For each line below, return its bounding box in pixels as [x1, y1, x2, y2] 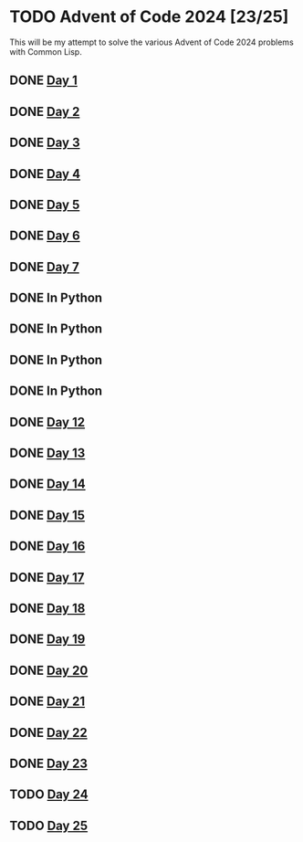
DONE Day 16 [9, 539, 86, 554]
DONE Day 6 [9, 228, 80, 244]
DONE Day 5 [9, 196, 80, 212]
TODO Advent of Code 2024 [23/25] [9, 6, 289, 27]
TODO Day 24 [9, 787, 89, 803]
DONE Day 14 [9, 477, 86, 492]
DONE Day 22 [9, 724, 89, 741]
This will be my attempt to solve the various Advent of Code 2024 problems [9, 37, 294, 47]
